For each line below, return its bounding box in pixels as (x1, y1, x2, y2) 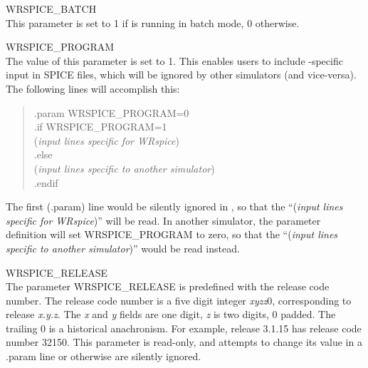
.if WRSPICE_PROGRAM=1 (33, 119, 167, 134)
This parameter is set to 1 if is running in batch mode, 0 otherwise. (6, 15, 300, 30)
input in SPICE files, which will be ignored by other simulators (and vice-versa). (6, 67, 357, 82)
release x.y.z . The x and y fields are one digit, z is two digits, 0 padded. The (6, 307, 336, 322)
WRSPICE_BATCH (6, 1, 97, 16)
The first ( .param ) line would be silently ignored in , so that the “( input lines (6, 199, 343, 214)
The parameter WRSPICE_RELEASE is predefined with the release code (6, 279, 330, 294)
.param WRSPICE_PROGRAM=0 (33, 105, 189, 120)
